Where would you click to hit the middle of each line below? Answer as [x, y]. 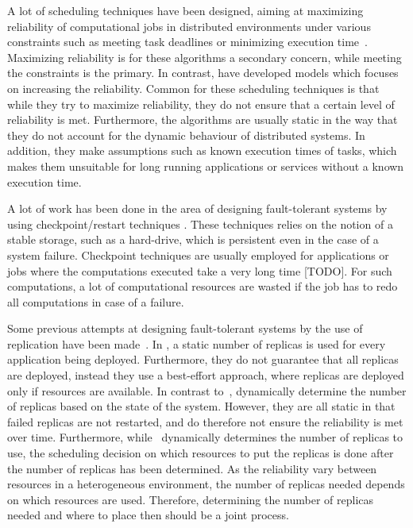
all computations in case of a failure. [96, 301]
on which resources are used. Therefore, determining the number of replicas [191, 499]
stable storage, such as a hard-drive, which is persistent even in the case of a [193, 239]
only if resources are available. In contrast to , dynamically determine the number [207, 390]
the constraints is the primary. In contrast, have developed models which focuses [203, 73]
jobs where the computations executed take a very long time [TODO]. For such [200, 270]
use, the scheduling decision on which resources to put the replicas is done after [201, 453]
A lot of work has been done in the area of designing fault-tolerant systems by [197, 208]
